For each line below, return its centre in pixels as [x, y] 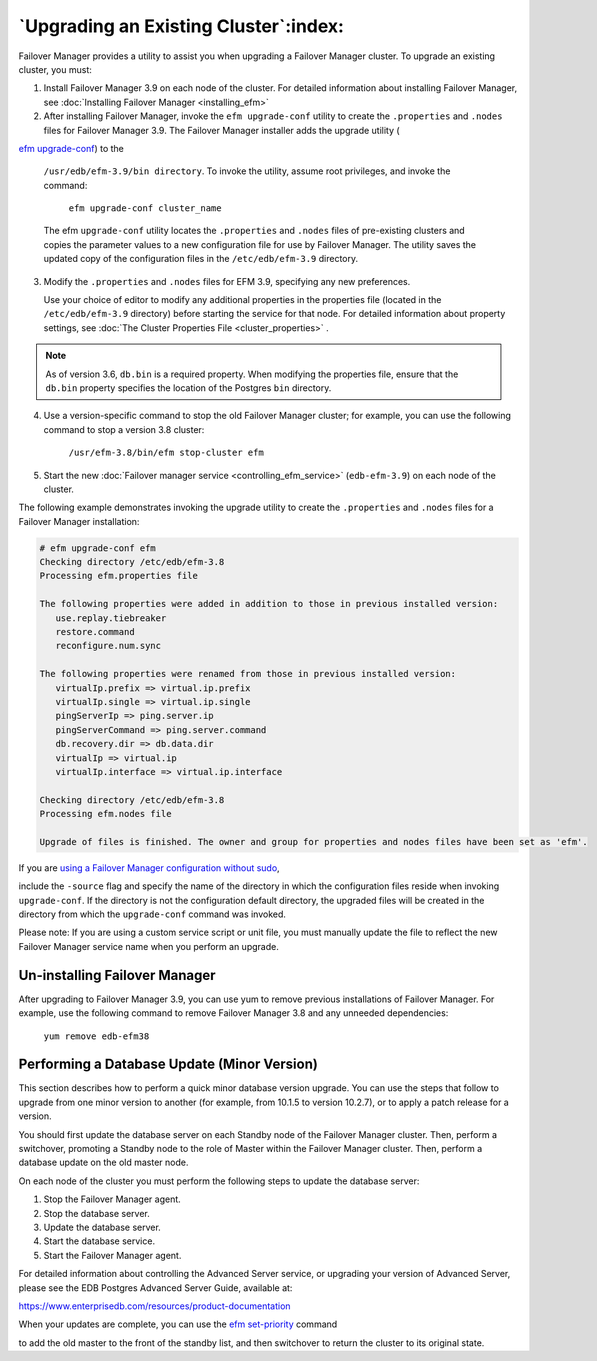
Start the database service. [99, 1241]
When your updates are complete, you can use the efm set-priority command [178, 1324]
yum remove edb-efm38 [96, 1036]
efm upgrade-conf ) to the [71, 148]
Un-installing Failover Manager [117, 975]
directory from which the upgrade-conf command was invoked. [152, 914]
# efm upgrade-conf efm [98, 548]
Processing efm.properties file [119, 576]
